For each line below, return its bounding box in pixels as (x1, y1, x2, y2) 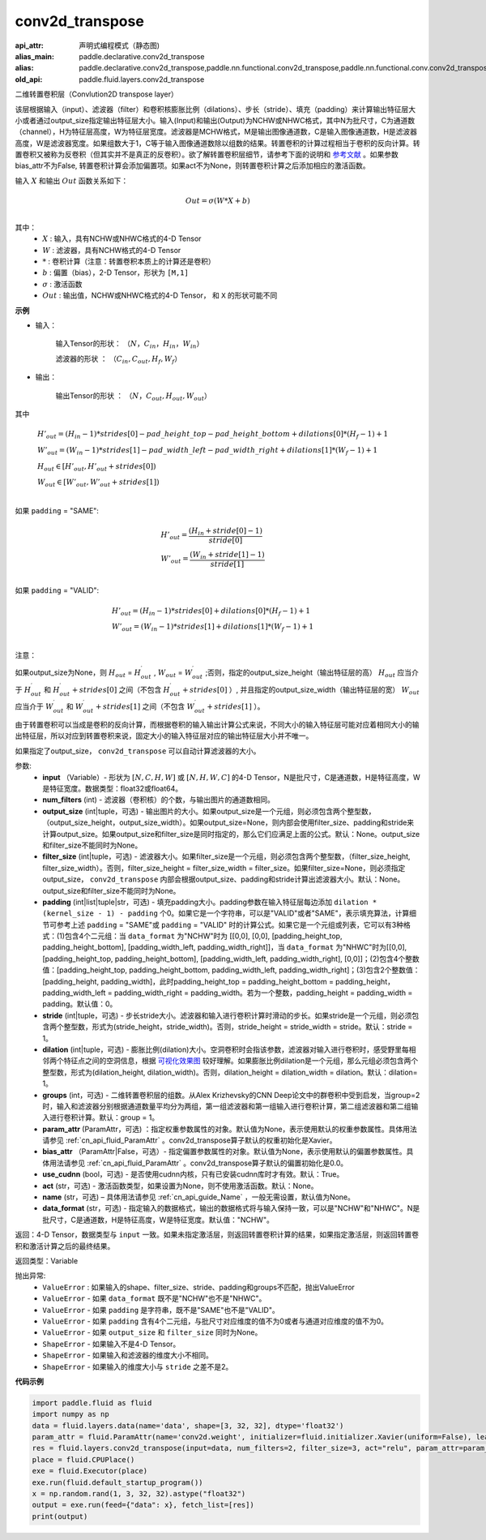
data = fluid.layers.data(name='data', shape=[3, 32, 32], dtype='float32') (32, 1421, 344, 1431)
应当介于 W (15, 701, 54, 711)
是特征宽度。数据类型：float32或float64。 (42, 783, 183, 793)
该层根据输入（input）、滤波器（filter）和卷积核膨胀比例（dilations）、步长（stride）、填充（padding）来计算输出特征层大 (15, 104, 416, 114)
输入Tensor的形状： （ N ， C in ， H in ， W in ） (55, 339, 204, 350)
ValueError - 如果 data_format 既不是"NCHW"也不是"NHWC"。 (42, 1293, 266, 1303)
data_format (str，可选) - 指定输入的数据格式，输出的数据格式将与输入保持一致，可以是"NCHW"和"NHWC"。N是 (42, 1203, 420, 1213)
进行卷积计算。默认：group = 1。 (49, 1113, 160, 1122)
